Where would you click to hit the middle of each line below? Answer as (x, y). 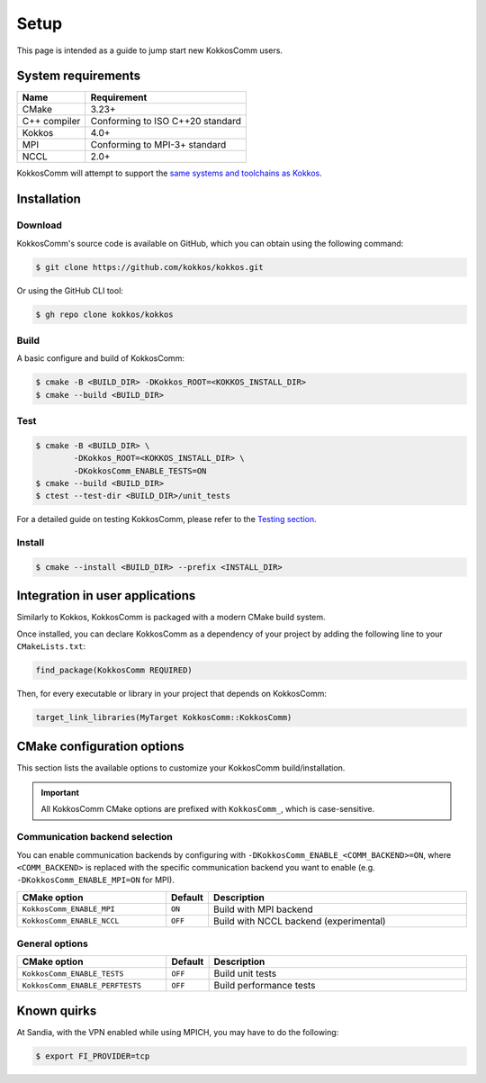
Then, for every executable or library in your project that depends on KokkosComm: (172, 694)
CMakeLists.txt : (51, 646)
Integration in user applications (106, 596)
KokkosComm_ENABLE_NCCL (71, 921)
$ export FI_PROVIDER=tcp (93, 1056)
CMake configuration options (100, 746)
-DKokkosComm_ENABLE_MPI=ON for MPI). (95, 880)
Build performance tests (265, 986)
